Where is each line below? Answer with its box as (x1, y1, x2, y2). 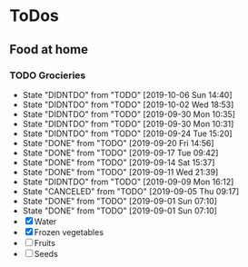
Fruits (34, 237, 56, 248)
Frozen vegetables (34, 226, 104, 237)
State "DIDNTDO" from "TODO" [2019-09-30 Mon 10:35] (22, 108, 236, 119)
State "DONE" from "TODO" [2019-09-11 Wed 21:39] (22, 166, 219, 177)
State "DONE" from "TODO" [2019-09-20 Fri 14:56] (22, 137, 215, 148)
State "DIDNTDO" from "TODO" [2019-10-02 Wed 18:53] (22, 99, 234, 110)
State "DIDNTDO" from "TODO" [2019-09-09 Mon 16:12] (22, 176, 234, 187)
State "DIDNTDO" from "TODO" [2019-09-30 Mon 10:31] (22, 118, 234, 129)
